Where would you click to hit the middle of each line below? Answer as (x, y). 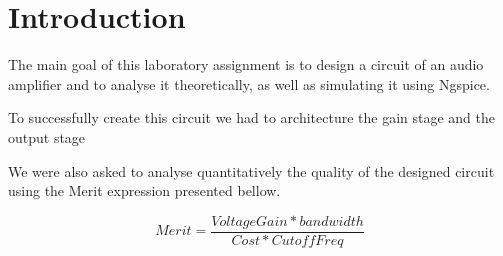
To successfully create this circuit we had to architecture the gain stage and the (251, 117)
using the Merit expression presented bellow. (144, 190)
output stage (47, 136)
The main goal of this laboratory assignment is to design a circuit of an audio (246, 64)
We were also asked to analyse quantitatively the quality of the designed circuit (251, 170)
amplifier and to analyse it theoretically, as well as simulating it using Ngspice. (249, 83)
